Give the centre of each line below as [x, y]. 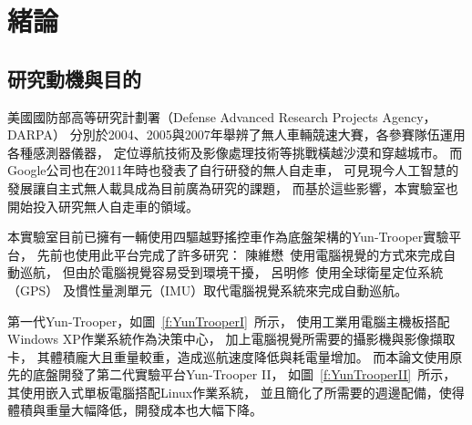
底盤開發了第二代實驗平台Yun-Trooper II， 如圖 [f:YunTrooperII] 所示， [244, 374]
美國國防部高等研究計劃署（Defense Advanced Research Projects [193, 116]
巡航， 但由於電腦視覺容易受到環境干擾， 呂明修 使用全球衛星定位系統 [231, 272]
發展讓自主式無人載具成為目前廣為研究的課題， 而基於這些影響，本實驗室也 [233, 187]
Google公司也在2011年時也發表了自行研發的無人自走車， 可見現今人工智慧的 [233, 170]
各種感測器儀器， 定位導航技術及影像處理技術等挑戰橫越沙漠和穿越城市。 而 [235, 152]
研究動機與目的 [74, 78]
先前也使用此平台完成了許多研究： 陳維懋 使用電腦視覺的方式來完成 [240, 254]
